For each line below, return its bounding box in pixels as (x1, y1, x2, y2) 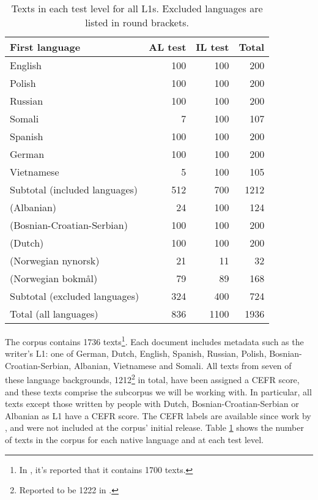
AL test (149, 40, 187, 54)
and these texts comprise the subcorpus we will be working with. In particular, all (5, 385, 312, 398)
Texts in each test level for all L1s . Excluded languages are (11, 1, 263, 15)
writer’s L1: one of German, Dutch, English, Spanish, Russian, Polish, (5, 347, 267, 360)
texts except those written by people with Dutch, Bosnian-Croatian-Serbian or (5, 397, 299, 410)
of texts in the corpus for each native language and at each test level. (5, 433, 264, 446)
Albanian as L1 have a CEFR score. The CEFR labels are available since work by (5, 409, 311, 422)
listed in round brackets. (85, 15, 189, 29)
